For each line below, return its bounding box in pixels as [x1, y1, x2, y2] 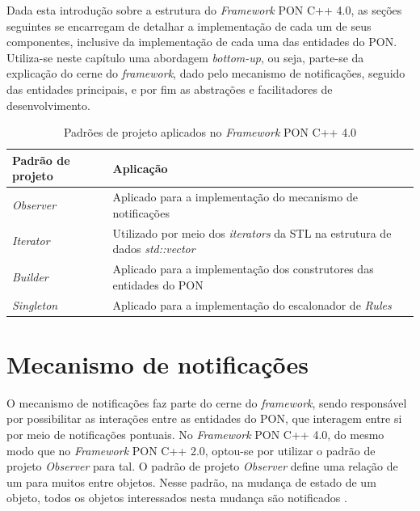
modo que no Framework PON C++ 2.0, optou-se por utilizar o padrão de [6, 441, 376, 458]
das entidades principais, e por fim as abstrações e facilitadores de [6, 80, 333, 97]
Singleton [12, 296, 58, 313]
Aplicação [112, 159, 168, 176]
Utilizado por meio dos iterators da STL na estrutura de [112, 224, 392, 241]
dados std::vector [112, 240, 195, 257]
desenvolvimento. [6, 96, 90, 113]
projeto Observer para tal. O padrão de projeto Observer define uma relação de [6, 458, 398, 475]
